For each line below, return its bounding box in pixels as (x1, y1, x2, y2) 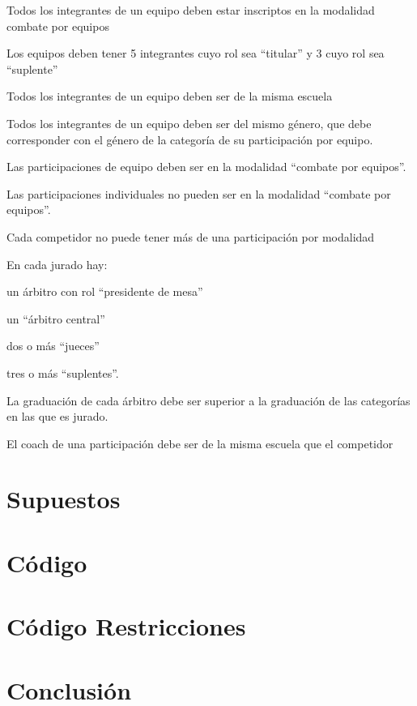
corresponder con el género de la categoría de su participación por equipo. (6, 131, 373, 148)
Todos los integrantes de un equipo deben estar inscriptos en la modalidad (6, 2, 375, 18)
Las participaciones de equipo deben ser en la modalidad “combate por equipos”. (6, 158, 406, 175)
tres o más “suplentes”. (6, 364, 119, 381)
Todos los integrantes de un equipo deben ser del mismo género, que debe (6, 114, 372, 131)
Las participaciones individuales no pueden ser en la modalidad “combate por (6, 185, 391, 202)
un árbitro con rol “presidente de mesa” (6, 283, 203, 300)
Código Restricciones (6, 610, 246, 643)
